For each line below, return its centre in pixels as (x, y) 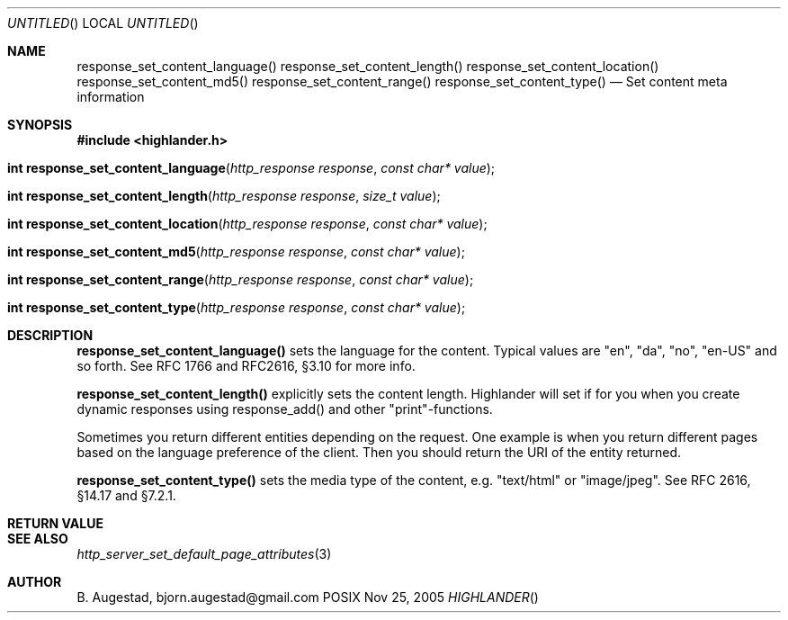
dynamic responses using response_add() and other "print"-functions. (285, 409)
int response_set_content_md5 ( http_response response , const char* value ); (236, 252)
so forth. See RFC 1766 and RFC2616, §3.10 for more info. (246, 366)
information (111, 97)
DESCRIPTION (50, 335)
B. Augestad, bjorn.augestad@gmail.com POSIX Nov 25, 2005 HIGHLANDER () (308, 597)
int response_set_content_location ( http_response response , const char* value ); (247, 224)
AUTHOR (35, 582)
